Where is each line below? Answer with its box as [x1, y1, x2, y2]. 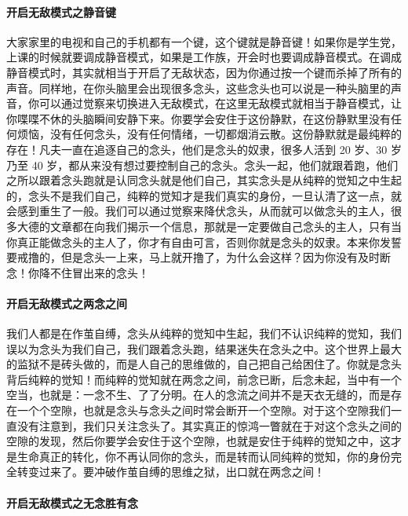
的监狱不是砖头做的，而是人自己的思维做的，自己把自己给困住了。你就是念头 [6, 356, 402, 372]
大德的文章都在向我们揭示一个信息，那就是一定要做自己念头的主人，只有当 [16, 218, 402, 234]
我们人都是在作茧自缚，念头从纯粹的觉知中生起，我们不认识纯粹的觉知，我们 [6, 325, 402, 342]
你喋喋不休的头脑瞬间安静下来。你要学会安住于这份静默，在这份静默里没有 [6, 110, 391, 126]
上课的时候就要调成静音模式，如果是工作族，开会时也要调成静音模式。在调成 [6, 49, 402, 65]
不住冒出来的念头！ [49, 264, 149, 280]
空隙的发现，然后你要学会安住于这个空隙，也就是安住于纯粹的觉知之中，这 [6, 433, 391, 449]
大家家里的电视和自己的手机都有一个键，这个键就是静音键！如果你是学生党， [6, 33, 402, 49]
